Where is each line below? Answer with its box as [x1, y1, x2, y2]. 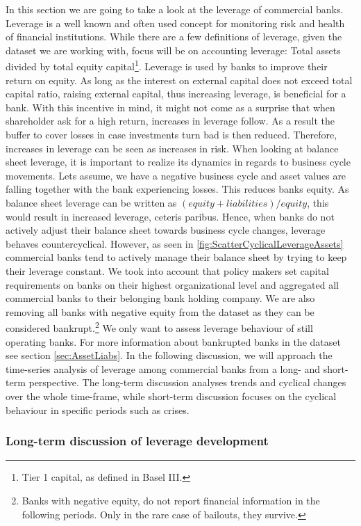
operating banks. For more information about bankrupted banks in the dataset [6, 334, 341, 349]
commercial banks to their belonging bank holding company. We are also [6, 291, 315, 305]
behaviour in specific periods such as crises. [6, 402, 190, 417]
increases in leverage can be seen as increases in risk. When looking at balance [6, 141, 339, 155]
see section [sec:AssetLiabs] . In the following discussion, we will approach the [6, 348, 333, 362]
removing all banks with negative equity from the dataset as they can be [6, 304, 314, 319]
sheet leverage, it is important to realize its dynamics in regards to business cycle [6, 154, 351, 169]
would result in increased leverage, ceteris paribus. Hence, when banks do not [6, 209, 335, 223]
